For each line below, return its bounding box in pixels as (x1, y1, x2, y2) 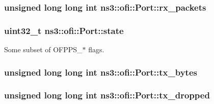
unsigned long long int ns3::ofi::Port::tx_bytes (4, 65, 197, 78)
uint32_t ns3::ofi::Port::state (4, 24, 124, 37)
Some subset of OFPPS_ (4, 44, 83, 55)
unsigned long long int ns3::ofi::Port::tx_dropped (4, 89, 210, 101)
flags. (88, 44, 104, 55)
